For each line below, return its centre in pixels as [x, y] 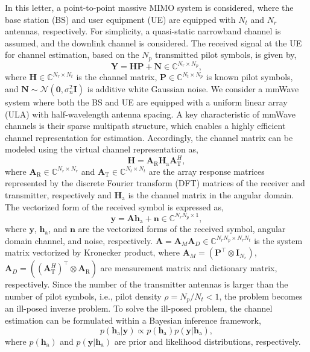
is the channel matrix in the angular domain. [211, 195]
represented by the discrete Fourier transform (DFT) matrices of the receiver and [155, 183]
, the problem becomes [261, 296]
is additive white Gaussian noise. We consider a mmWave [193, 88]
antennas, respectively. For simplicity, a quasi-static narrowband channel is [143, 31]
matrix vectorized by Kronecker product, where [92, 252]
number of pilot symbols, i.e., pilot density [83, 296]
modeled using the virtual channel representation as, [102, 149]
